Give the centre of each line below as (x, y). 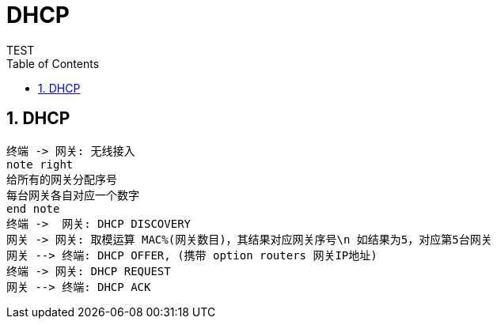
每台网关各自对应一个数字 (73, 195)
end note (33, 208)
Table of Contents (53, 63)
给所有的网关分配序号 (62, 179)
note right (40, 164)
